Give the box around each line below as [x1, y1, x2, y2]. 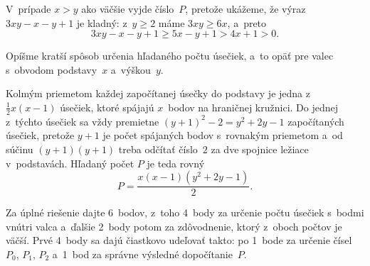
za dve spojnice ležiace [211, 141, 309, 156]
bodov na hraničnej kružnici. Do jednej [168, 99, 339, 114]
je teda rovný [147, 155, 205, 170]
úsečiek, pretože [6, 128, 75, 143]
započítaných [287, 113, 344, 128]
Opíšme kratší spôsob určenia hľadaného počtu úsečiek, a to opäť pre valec [6, 48, 334, 63]
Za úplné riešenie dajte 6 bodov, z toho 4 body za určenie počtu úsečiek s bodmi [6, 205, 364, 220]
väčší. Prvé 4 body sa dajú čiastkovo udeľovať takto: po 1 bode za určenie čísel [6, 233, 352, 248]
